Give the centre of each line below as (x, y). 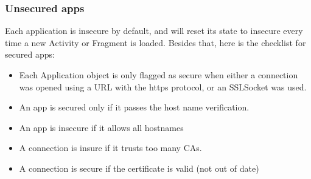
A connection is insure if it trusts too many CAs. (110, 148)
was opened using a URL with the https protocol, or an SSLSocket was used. (163, 86)
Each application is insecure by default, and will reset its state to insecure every (154, 31)
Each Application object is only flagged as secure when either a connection (159, 75)
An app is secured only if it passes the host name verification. (134, 107)
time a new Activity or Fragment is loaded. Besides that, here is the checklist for (155, 42)
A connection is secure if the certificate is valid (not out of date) (139, 168)
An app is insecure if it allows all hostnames (101, 127)
